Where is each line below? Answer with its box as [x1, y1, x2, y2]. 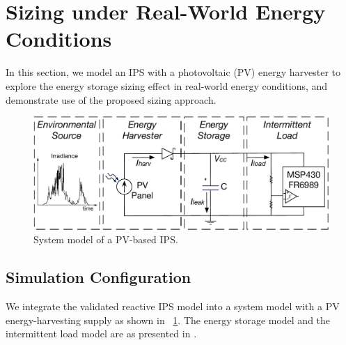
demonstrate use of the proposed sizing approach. [6, 92, 217, 107]
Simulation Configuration [6, 266, 191, 288]
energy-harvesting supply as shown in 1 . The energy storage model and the [6, 312, 331, 327]
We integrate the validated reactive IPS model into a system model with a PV [6, 299, 340, 314]
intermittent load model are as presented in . [6, 326, 197, 341]
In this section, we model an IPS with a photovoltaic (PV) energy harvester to [6, 65, 340, 79]
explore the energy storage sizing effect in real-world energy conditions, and [6, 78, 328, 93]
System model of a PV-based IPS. [33, 232, 178, 247]
